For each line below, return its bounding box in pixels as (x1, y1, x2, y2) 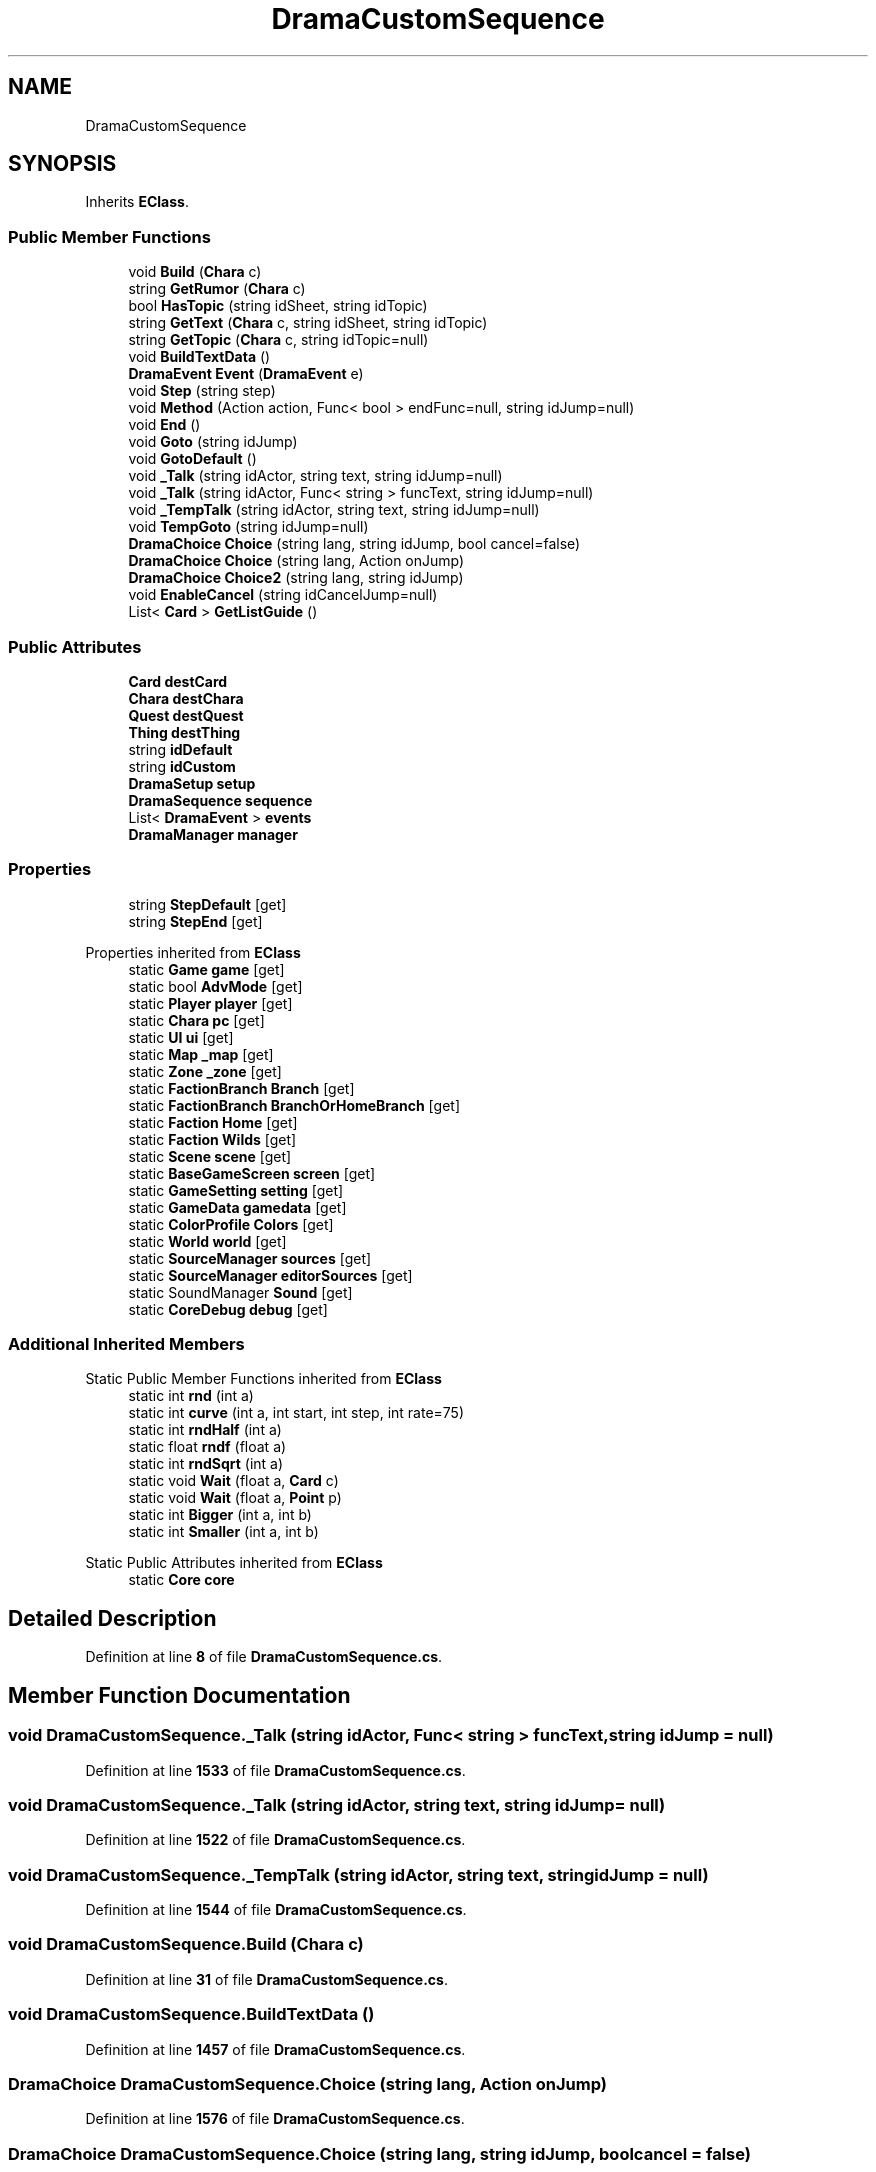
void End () (128, 416, 201, 434)
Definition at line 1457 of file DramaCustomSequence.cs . (85, 2040, 466, 2058)
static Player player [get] (128, 994, 293, 1012)
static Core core (128, 1571, 235, 1589)
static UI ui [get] (128, 1028, 234, 1046)
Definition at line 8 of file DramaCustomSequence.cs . (85, 1648, 443, 1666)
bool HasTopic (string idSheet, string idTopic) (128, 297, 428, 315)
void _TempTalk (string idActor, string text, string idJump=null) (128, 501, 540, 519)
